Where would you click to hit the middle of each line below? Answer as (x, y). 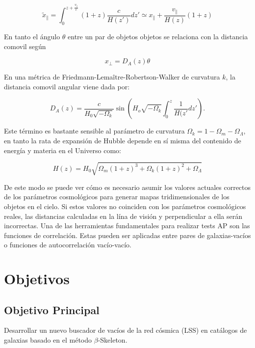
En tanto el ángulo (32, 37)
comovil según (25, 46)
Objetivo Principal (52, 309)
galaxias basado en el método (48, 340)
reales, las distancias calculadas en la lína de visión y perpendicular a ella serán (123, 216)
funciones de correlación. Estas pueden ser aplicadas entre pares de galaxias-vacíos (127, 235)
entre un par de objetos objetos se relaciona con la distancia (158, 37)
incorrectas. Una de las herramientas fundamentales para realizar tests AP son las (127, 226)
